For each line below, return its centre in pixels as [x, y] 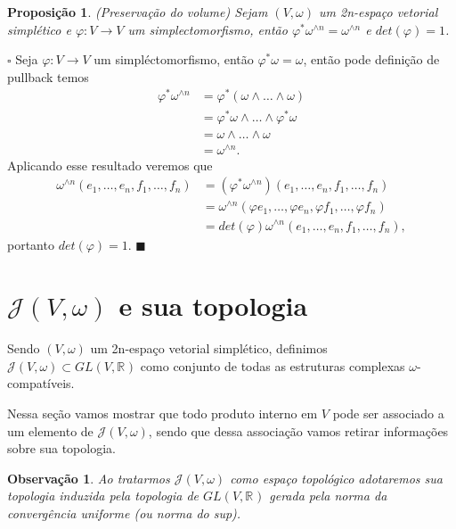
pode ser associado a [388, 413]
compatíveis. [41, 383]
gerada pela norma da [328, 496]
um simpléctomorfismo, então [174, 59]
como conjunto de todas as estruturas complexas [273, 365]
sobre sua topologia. [61, 448]
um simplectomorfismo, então [208, 29]
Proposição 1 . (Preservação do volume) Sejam [138, 12]
